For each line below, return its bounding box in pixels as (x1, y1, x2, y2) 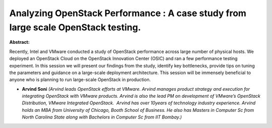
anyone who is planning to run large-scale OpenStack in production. (9, 77, 151, 83)
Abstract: (9, 39, 30, 45)
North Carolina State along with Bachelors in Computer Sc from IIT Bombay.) (22, 114, 182, 120)
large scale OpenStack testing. (9, 22, 141, 33)
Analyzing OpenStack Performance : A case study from (9, 8, 247, 19)
